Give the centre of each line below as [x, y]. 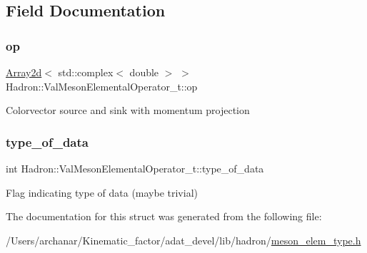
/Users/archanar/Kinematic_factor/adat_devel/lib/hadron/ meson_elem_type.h [183, 240]
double [144, 72]
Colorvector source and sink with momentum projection [128, 110]
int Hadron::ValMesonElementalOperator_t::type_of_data [135, 168]
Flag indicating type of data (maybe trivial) [102, 192]
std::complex [86, 72]
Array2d [24, 72]
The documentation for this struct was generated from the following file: [164, 216]
